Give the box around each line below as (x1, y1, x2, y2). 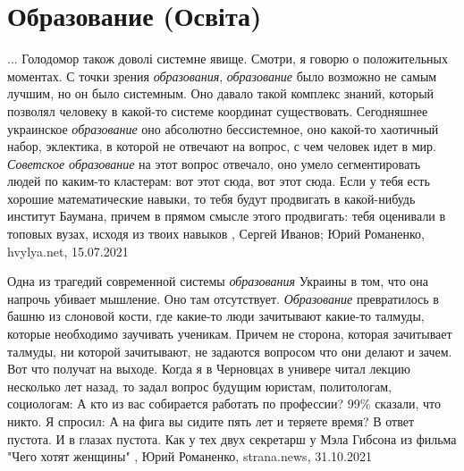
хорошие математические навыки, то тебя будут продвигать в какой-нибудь (7, 189, 416, 207)
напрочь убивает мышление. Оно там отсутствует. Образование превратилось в (7, 289, 439, 307)
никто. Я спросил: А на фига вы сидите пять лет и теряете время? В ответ (7, 412, 415, 430)
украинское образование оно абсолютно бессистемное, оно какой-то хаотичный (7, 119, 439, 138)
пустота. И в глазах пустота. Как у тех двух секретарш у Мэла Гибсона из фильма (7, 429, 457, 448)
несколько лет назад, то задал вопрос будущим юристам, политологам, (7, 376, 392, 395)
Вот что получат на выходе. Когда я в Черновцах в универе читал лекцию (7, 359, 410, 378)
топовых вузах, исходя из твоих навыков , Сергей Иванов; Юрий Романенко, (7, 224, 425, 243)
